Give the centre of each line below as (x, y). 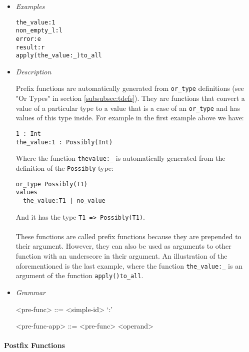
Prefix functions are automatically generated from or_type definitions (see (130, 88)
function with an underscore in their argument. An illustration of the (121, 256)
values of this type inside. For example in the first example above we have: (130, 118)
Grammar (30, 292)
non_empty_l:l (39, 31)
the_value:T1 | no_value (64, 200)
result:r (30, 47)
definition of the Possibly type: (64, 168)
